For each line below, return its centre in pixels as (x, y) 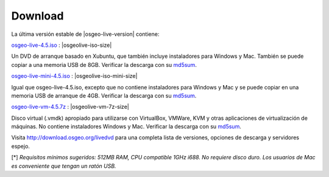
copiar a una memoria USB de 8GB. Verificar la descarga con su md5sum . (104, 64)
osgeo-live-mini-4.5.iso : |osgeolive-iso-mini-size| (74, 76)
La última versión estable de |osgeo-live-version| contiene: (85, 34)
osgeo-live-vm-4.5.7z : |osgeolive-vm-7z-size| (70, 107)
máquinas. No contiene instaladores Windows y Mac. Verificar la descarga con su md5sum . (126, 127)
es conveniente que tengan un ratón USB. (64, 166)
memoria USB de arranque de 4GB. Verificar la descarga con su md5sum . (104, 95)
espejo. (21, 146)
